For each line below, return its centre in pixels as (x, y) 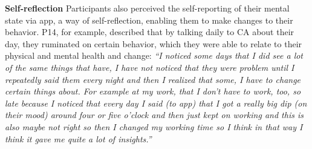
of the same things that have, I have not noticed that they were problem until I (150, 67)
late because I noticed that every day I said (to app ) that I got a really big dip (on (156, 103)
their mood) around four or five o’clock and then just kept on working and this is (154, 115)
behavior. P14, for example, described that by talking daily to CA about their (150, 32)
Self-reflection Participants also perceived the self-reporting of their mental (147, 8)
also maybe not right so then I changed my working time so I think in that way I (154, 126)
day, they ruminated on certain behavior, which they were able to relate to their (154, 43)
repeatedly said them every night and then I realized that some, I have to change (153, 79)
